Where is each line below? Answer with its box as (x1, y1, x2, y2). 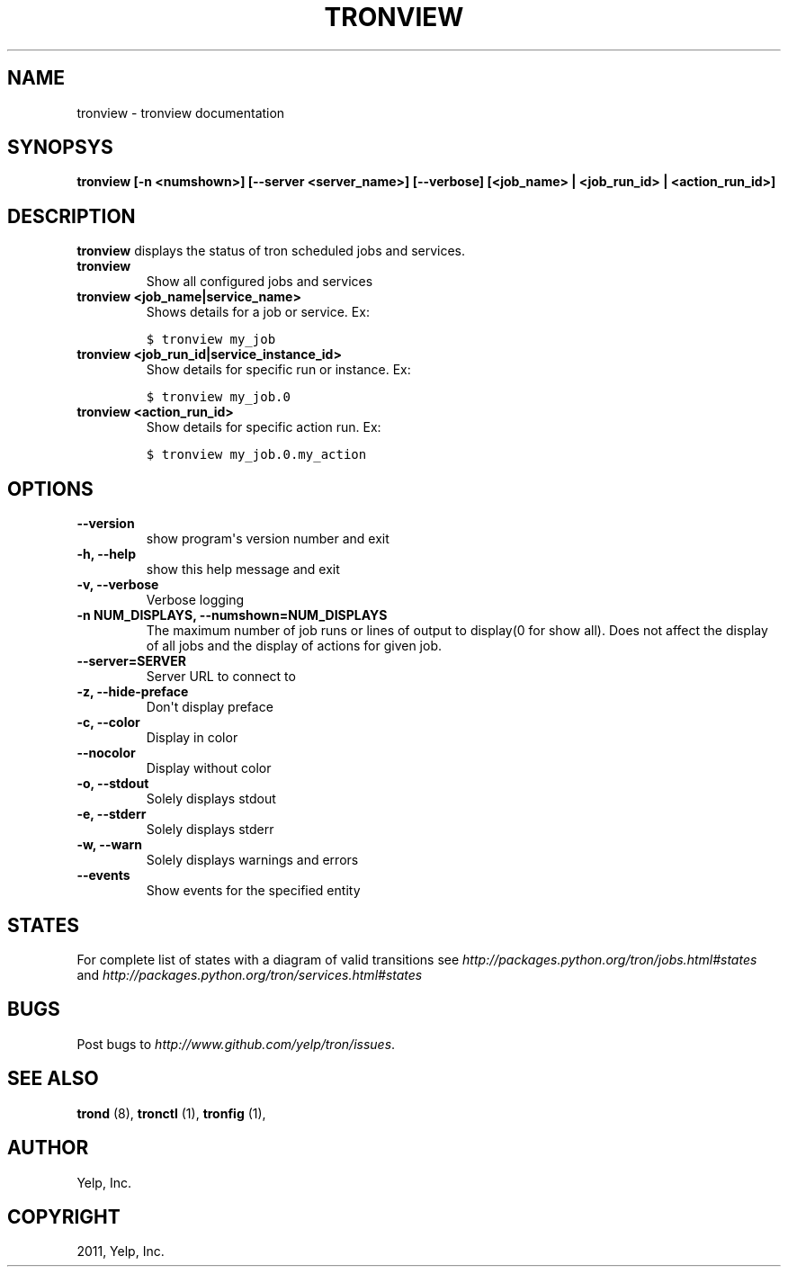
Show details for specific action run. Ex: (146, 419, 381, 435)
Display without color (146, 760, 272, 776)
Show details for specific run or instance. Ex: (146, 362, 411, 378)
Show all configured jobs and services (146, 274, 373, 290)
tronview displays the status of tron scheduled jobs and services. (76, 243, 466, 259)
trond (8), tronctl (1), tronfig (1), (76, 1105, 266, 1121)
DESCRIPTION (7, 204, 136, 228)
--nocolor (76, 745, 136, 761)
